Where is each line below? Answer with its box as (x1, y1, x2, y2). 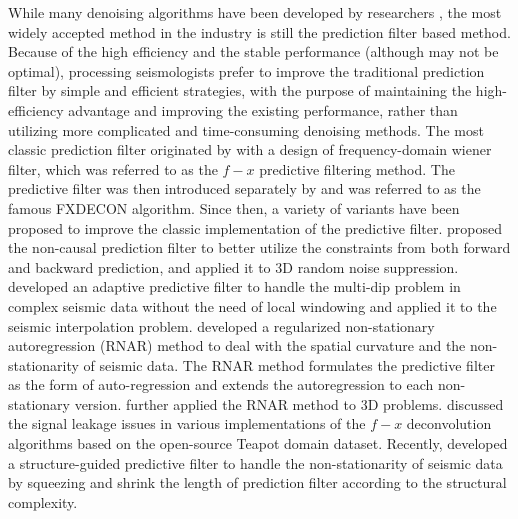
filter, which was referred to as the (8, 158, 218, 179)
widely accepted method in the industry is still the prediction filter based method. (8, 21, 511, 42)
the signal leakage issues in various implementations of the (8, 413, 366, 434)
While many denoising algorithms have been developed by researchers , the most (8, 2, 502, 22)
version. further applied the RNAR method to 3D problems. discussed (74, 393, 504, 414)
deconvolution (406, 413, 492, 434)
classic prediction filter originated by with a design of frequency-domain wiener (8, 139, 492, 160)
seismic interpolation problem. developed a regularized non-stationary (8, 315, 435, 336)
